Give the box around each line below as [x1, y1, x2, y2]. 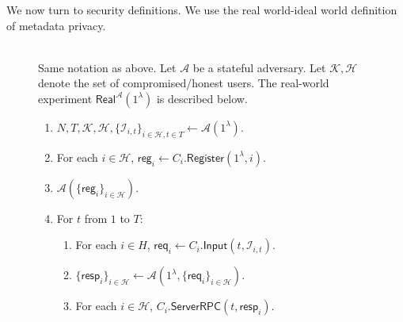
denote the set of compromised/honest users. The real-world [38, 75, 329, 91]
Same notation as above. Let [38, 59, 177, 75]
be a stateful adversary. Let [192, 59, 326, 75]
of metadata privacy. [6, 17, 106, 33]
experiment [38, 90, 93, 106]
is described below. [156, 90, 248, 106]
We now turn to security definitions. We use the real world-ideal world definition [6, 2, 397, 17]
